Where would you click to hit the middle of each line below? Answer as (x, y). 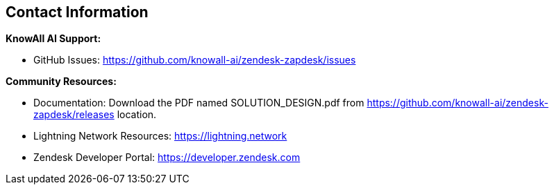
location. (137, 115)
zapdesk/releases (74, 115)
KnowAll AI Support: (53, 39)
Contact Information (77, 12)
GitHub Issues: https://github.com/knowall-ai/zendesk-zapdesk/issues (195, 60)
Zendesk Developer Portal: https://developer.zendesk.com (167, 158)
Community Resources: (61, 82)
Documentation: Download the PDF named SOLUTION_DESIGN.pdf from (199, 103)
